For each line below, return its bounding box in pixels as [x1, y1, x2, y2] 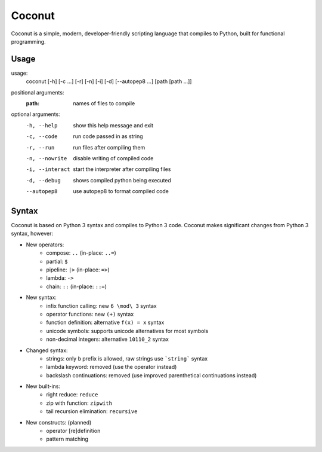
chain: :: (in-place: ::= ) [46, 283, 107, 290]
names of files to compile [73, 100, 135, 107]
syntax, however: [11, 230, 54, 237]
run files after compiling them [73, 143, 145, 151]
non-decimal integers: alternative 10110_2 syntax [46, 335, 169, 343]
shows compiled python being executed [73, 176, 171, 184]
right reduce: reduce [46, 391, 98, 398]
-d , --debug [26, 177, 61, 184]
